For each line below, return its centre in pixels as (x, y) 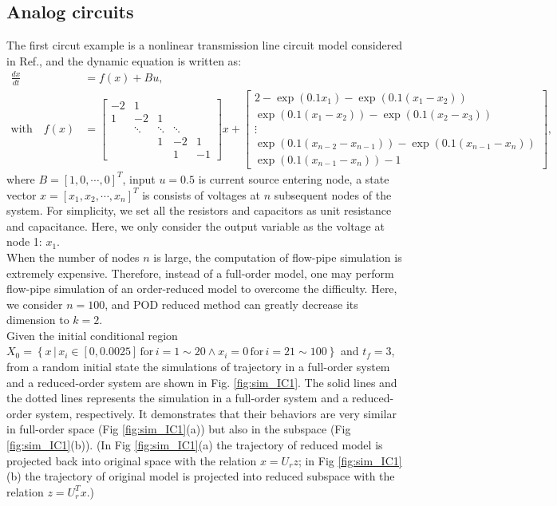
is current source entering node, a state (294, 178)
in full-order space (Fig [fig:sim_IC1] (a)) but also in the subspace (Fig (179, 429)
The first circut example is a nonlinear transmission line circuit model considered (205, 45)
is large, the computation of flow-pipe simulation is (278, 257)
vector (22, 194)
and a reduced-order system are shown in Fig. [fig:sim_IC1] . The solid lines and (202, 382)
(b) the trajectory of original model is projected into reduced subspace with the (201, 476)
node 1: (24, 241)
